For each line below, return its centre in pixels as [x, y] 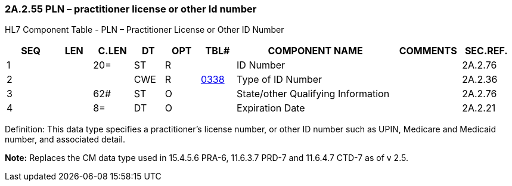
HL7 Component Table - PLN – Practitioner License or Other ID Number [145, 30]
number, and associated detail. [65, 139]
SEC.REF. [486, 51]
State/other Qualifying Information [313, 94]
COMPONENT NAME [315, 51]
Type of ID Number [280, 80]
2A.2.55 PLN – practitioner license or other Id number [131, 9]
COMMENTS [428, 51]
